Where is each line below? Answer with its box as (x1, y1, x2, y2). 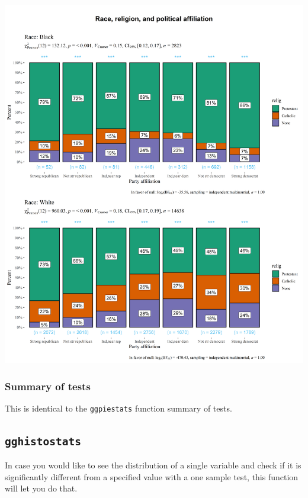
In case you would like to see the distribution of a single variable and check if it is (5, 459, 301, 471)
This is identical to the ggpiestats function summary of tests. (5, 401, 232, 414)
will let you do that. (5, 482, 78, 494)
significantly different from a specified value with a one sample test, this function (5, 470, 299, 483)
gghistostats (5, 435, 81, 448)
